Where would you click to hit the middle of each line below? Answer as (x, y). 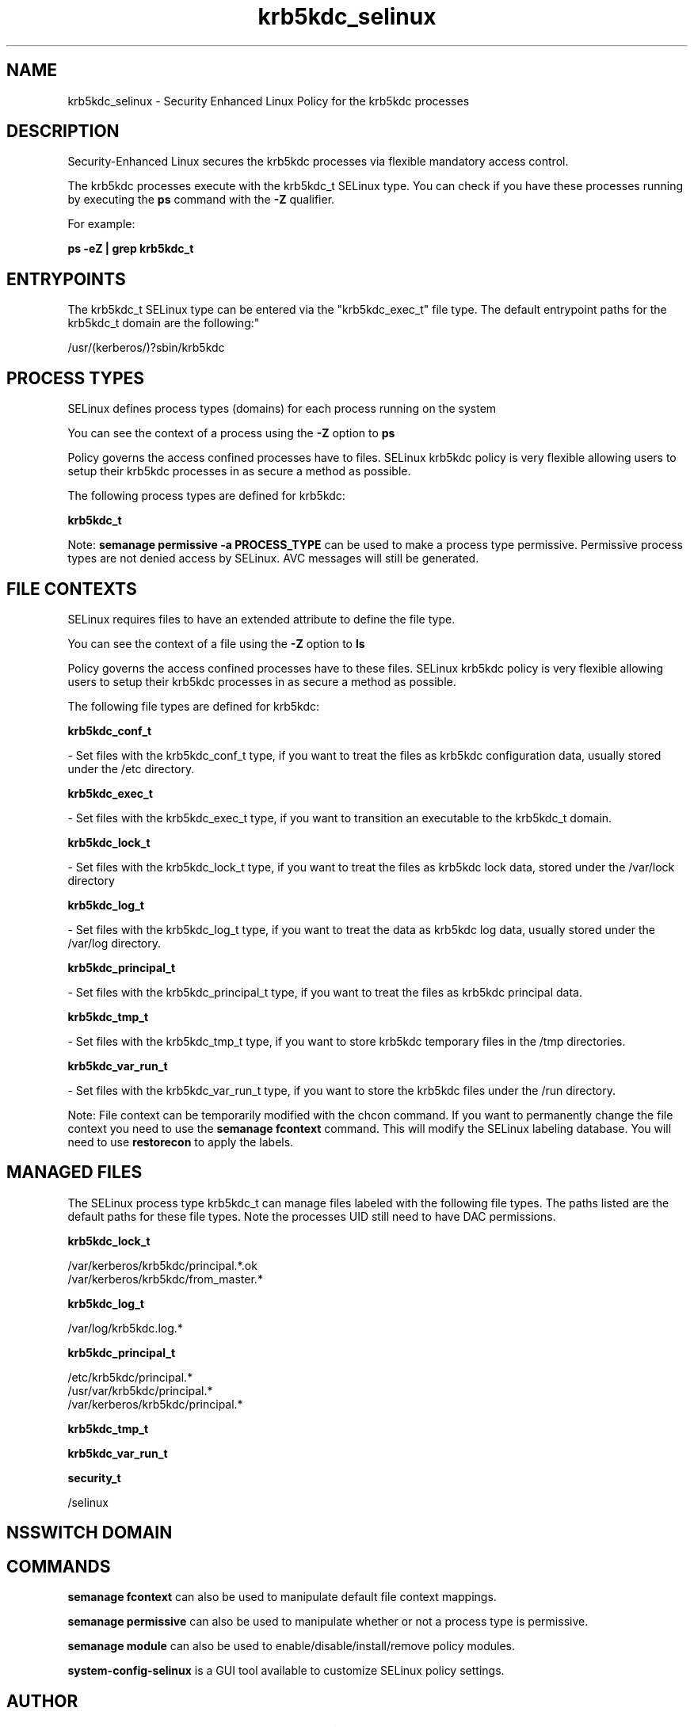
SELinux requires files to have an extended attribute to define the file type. (261, 619)
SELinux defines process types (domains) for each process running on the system (282, 409)
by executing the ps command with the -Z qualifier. (201, 200)
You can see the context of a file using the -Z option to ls (216, 643)
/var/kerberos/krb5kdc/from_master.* (165, 1279)
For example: (101, 224)
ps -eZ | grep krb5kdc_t (131, 249)
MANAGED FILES (74, 1172)
